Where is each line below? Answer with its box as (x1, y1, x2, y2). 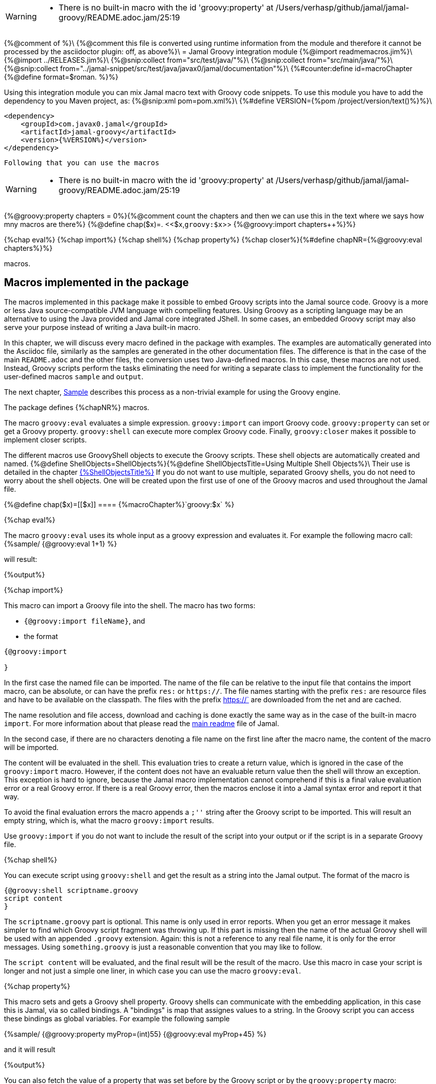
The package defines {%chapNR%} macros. (4, 403, 149, 412)
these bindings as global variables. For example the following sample (4, 1014, 230, 1023)
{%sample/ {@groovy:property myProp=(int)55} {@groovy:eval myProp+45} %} (4, 1029, 267, 1038)
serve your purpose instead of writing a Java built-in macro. (4, 323, 201, 331)
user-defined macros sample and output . (4, 372, 143, 381)
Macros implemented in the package (4, 276, 189, 289)
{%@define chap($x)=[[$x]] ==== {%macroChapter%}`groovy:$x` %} (4, 500, 234, 509)
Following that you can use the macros (4, 159, 159, 167)
